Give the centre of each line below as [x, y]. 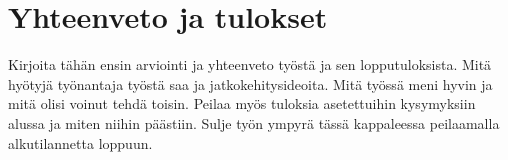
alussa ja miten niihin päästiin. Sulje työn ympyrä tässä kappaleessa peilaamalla [254, 122]
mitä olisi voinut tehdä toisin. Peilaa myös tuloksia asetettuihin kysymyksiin [242, 103]
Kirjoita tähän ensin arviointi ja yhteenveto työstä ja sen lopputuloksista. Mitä [250, 64]
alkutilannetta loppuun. [80, 142]
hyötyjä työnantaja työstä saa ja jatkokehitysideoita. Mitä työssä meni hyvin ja [250, 83]
